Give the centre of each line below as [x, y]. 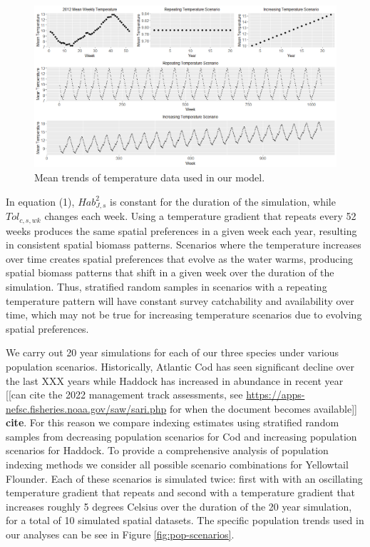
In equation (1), [40, 201]
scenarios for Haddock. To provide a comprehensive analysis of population [167, 450]
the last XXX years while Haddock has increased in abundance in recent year [175, 380]
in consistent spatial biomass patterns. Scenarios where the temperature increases [184, 245]
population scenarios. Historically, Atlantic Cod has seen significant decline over [180, 366]
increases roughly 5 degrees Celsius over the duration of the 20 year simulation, [179, 506]
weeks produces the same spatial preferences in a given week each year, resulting [181, 230]
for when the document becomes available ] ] [263, 408]
